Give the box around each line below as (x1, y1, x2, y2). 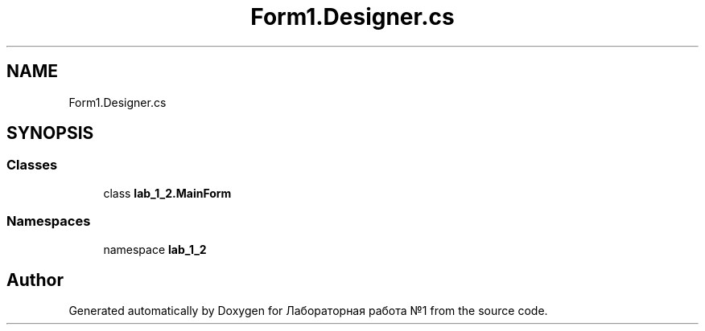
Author (6, 269, 64, 290)
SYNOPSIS (6, 123, 94, 144)
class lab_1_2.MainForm (103, 186, 232, 200)
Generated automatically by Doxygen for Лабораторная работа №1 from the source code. (68, 304, 548, 318)
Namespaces (6, 213, 91, 230)
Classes (6, 157, 58, 174)
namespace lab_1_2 (103, 242, 207, 256)
